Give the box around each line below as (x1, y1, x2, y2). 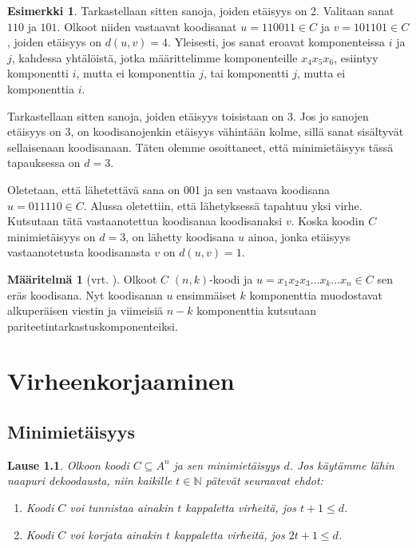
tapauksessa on (7, 154, 81, 171)
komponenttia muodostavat (249, 286, 383, 303)
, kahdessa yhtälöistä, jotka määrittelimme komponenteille (11, 49, 298, 66)
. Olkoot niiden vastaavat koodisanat (57, 18, 237, 34)
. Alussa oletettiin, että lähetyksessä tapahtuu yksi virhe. (83, 197, 363, 213)
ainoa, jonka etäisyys (248, 228, 351, 244)
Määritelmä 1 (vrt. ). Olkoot (7, 270, 157, 287)
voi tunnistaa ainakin (69, 499, 174, 516)
